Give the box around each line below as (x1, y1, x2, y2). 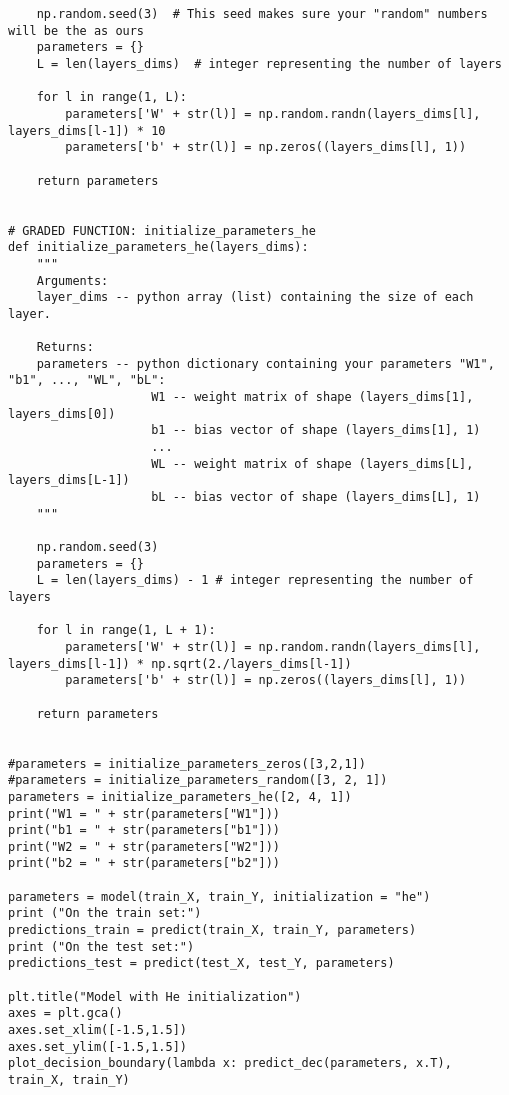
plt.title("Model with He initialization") (8, 989, 302, 1004)
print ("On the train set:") (8, 906, 202, 921)
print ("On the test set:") (8, 939, 195, 954)
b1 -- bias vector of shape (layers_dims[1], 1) (151, 423, 481, 438)
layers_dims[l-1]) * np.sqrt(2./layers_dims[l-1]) (8, 656, 352, 671)
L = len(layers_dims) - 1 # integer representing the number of (36, 573, 474, 588)
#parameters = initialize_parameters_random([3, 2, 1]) (8, 773, 388, 788)
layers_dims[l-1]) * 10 (8, 123, 166, 138)
